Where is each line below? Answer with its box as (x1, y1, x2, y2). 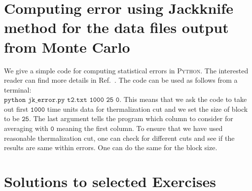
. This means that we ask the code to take (119, 94, 247, 104)
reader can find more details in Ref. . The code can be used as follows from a (4, 75, 238, 85)
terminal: (4, 84, 32, 95)
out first (4, 103, 29, 114)
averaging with (4, 123, 48, 133)
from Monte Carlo (4, 36, 130, 57)
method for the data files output (4, 17, 229, 37)
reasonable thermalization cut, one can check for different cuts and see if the (4, 132, 235, 143)
